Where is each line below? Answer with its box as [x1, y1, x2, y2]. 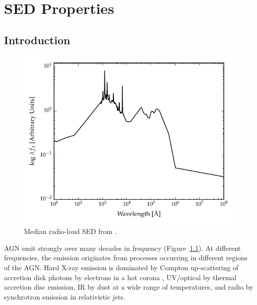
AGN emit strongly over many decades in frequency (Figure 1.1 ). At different [4, 242, 241, 253]
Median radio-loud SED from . [24, 226, 117, 236]
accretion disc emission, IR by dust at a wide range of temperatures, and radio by [4, 282, 254, 292]
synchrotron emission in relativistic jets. [4, 291, 125, 302]
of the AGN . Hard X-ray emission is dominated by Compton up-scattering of [4, 262, 239, 272]
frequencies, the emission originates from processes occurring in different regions [4, 252, 248, 263]
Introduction [4, 32, 71, 47]
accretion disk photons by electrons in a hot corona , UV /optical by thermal [4, 272, 237, 282]
